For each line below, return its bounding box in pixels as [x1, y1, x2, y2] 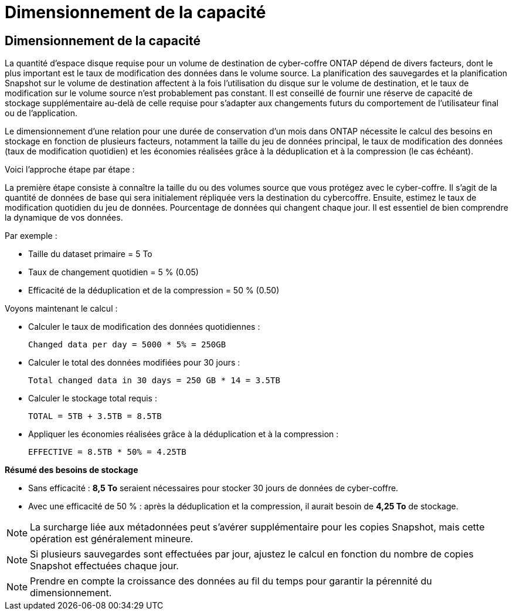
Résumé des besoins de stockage [5, 465, 138, 475]
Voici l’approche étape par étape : [5, 164, 135, 175]
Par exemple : [5, 231, 57, 241]
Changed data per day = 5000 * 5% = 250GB [28, 340, 226, 350]
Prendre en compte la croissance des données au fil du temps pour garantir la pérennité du [30, 575, 432, 587]
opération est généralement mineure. [30, 533, 193, 545]
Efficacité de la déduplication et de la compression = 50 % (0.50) [28, 285, 280, 296]
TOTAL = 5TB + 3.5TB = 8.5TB [28, 411, 162, 421]
